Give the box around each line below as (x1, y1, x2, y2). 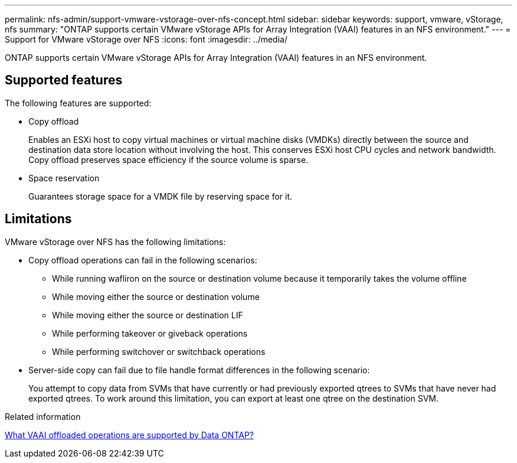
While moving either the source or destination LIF (52, 309, 243, 320)
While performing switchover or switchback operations (52, 346, 266, 357)
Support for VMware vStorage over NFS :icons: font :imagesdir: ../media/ (5, 34, 287, 44)
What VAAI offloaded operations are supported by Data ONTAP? (5, 429, 254, 440)
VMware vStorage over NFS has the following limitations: (5, 236, 226, 247)
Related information (5, 411, 81, 422)
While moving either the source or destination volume (52, 291, 260, 302)
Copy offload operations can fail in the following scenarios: (28, 255, 257, 265)
